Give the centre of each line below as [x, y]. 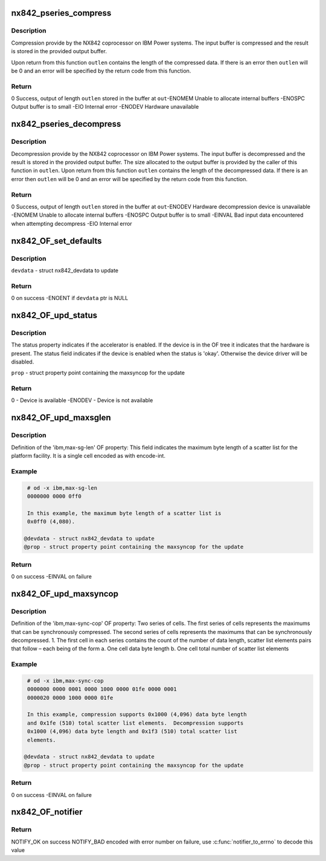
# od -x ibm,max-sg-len [62, 488]
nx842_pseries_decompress [66, 124]
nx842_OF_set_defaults [56, 241]
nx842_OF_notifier [47, 812]
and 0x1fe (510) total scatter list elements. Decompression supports [136, 723]
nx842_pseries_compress [61, 13]
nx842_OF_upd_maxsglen [61, 418]
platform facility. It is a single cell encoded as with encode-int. [88, 456]
